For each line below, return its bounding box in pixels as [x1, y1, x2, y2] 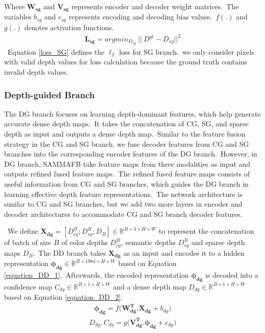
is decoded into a [205, 270, 258, 280]
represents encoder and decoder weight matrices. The [71, 1, 239, 11]
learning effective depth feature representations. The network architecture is [4, 188, 243, 199]
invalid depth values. [4, 66, 68, 77]
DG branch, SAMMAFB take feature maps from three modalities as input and [4, 158, 251, 169]
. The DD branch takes [33, 247, 106, 258]
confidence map [4, 281, 53, 292]
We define [7, 226, 38, 236]
